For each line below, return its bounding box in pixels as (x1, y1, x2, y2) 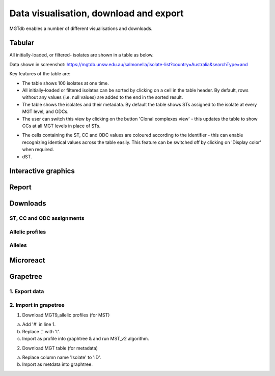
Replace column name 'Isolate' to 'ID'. (22, 354, 101, 360)
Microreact (9, 256, 45, 265)
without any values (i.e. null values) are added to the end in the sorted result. (22, 94, 183, 100)
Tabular (9, 39, 35, 47)
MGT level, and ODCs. (22, 108, 69, 114)
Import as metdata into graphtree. (22, 361, 93, 367)
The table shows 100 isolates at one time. (22, 80, 109, 86)
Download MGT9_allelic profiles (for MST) (22, 312, 110, 318)
